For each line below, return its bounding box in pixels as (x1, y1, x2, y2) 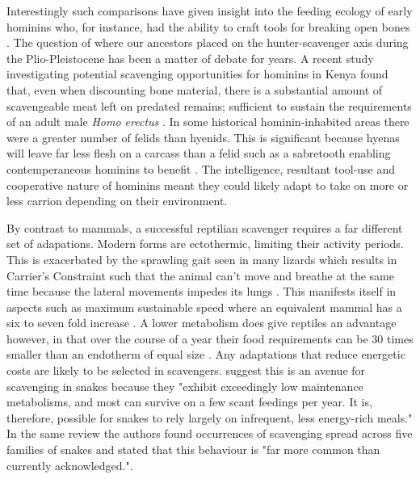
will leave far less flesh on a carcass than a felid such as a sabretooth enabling (6, 145, 391, 162)
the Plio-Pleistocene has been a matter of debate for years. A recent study (6, 49, 374, 66)
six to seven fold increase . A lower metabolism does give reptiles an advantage (6, 314, 397, 331)
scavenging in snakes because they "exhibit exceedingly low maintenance (6, 377, 363, 394)
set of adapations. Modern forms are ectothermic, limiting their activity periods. (6, 235, 404, 252)
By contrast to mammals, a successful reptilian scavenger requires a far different (6, 219, 403, 236)
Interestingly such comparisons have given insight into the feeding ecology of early (6, 2, 413, 19)
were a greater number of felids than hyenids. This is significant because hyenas (6, 128, 400, 145)
